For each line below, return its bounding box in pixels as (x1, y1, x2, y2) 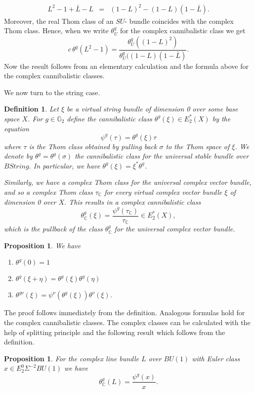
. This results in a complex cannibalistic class (64, 196, 201, 207)
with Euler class (192, 353, 240, 363)
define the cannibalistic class (67, 113, 152, 123)
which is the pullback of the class (4, 224, 103, 234)
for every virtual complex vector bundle (104, 187, 222, 197)
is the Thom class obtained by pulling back (29, 141, 157, 151)
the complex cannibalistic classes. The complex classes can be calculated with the (4, 317, 251, 328)
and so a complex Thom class (4, 187, 93, 197)
